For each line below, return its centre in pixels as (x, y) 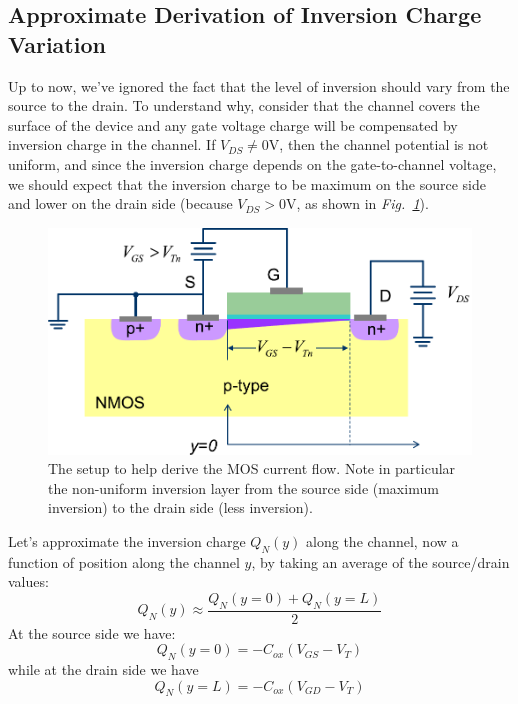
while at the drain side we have (103, 669)
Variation (57, 43)
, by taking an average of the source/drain (380, 561)
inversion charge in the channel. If (112, 144)
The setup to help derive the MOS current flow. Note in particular (252, 468)
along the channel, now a (382, 540)
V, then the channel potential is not (378, 144)
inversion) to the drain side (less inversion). (180, 507)
